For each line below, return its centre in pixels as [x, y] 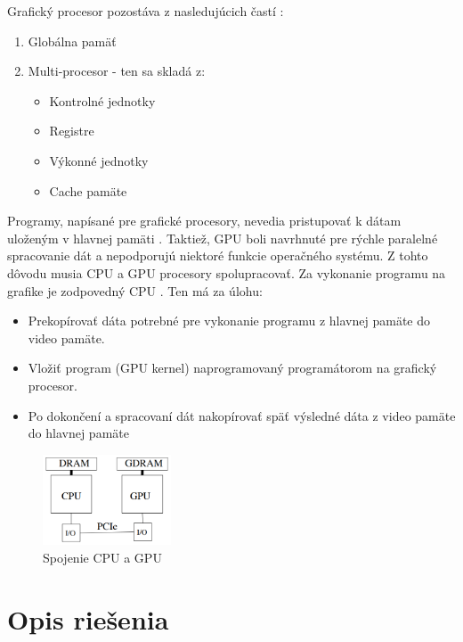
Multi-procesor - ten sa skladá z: [117, 71]
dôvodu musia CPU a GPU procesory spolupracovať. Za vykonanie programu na [227, 272]
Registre [72, 131]
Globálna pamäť [72, 41]
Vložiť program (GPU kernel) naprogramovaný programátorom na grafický [232, 368]
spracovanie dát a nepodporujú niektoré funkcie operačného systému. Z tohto [218, 255]
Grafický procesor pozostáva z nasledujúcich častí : [146, 11]
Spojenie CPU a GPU [102, 557]
